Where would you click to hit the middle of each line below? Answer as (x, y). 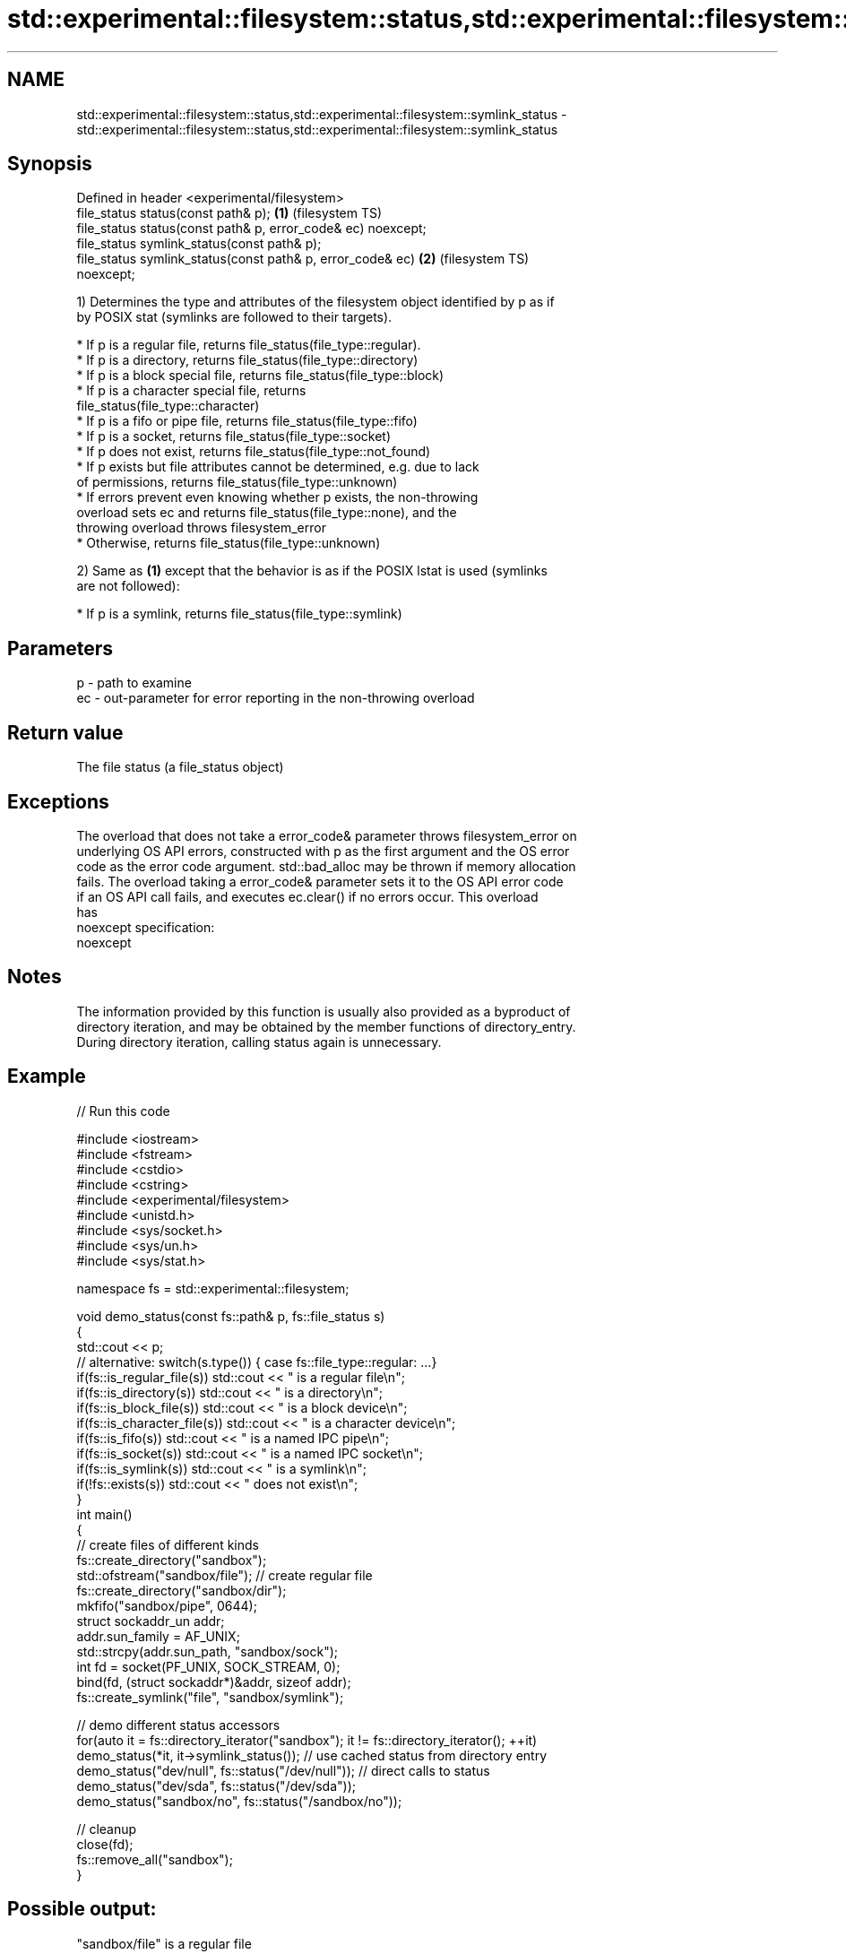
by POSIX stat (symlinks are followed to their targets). (234, 317)
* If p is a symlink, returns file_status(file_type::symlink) (239, 614)
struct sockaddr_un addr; (151, 1621)
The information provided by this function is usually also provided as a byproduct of (324, 1011)
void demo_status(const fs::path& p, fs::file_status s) (231, 1316)
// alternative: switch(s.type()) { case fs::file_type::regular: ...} (257, 1362)
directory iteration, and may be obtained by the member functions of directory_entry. (326, 1026)
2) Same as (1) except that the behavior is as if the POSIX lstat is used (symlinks (312, 571)
